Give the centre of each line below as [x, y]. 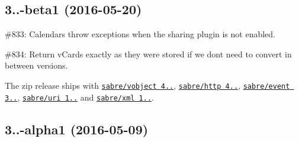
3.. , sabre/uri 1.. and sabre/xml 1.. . [80, 97]
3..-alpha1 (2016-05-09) [77, 129]
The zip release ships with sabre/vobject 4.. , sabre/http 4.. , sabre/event [147, 85]
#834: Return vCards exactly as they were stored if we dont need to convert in [148, 54]
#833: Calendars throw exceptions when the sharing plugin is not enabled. [140, 34]
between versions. [36, 65]
